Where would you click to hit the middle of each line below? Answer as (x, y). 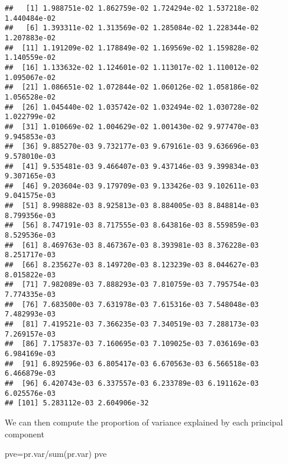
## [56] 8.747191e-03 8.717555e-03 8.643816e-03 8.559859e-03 (132, 225)
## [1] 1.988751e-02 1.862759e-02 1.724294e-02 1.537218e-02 (132, 8)
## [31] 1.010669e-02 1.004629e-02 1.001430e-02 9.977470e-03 (132, 127)
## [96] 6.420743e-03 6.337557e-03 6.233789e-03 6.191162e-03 (132, 383)
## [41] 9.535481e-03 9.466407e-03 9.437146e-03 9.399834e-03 (132, 166)
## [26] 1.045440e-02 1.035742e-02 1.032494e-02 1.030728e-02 (132, 107)
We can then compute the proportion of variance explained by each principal (144, 422)
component (25, 433)
